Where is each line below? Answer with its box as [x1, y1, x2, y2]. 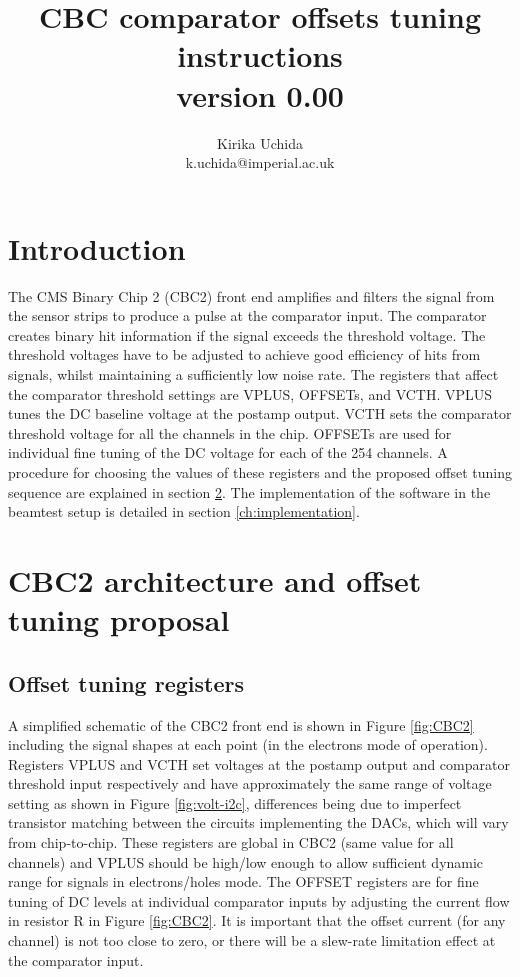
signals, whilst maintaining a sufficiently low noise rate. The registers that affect [8, 364, 499, 384]
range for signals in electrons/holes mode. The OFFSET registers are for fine [8, 871, 479, 892]
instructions [177, 35, 343, 76]
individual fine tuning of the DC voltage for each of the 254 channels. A [8, 442, 448, 463]
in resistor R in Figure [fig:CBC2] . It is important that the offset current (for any [8, 910, 506, 931]
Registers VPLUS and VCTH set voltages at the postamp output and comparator [8, 753, 510, 774]
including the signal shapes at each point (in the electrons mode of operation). [8, 734, 488, 755]
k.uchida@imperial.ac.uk [185, 152, 335, 173]
